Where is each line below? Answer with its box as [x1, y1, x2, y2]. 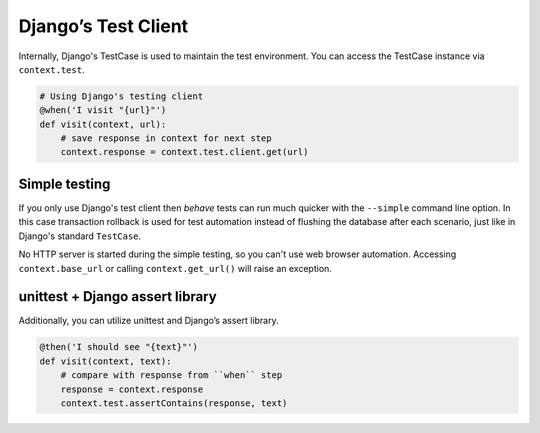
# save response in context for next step [60, 133, 272, 144]
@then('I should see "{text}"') [39, 341, 199, 353]
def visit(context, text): [39, 355, 172, 367]
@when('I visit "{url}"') [39, 105, 167, 116]
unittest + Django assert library [18, 288, 217, 305]
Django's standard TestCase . [18, 230, 142, 242]
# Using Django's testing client [39, 90, 204, 102]
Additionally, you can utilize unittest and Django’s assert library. [18, 315, 279, 327]
